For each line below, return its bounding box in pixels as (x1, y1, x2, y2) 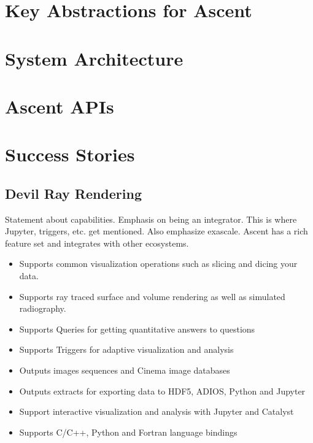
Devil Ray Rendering (5, 183, 142, 202)
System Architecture (5, 45, 184, 71)
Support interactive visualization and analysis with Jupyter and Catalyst (19, 405, 294, 418)
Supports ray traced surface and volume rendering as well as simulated (19, 290, 285, 302)
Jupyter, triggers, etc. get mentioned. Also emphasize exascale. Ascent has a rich (5, 225, 308, 237)
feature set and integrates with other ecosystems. (5, 236, 189, 249)
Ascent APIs (5, 93, 114, 118)
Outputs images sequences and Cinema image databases (19, 364, 230, 377)
